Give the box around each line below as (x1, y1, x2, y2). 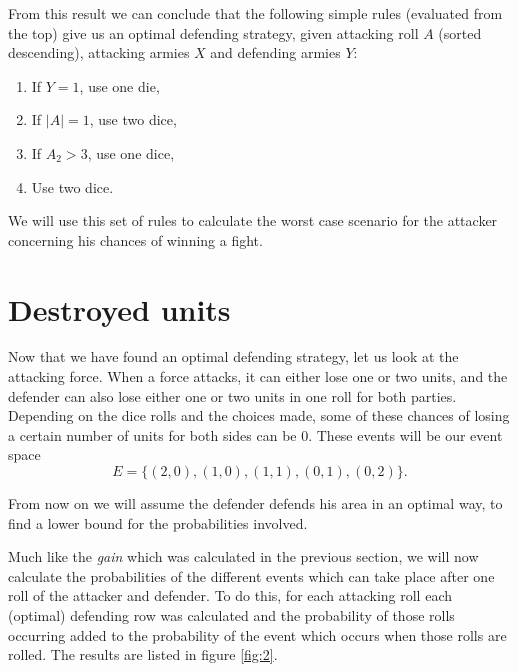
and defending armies (210, 42, 341, 63)
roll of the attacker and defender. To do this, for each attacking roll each (8, 585, 452, 606)
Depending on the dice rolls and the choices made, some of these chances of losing (8, 405, 510, 426)
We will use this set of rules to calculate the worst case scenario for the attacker (8, 210, 498, 231)
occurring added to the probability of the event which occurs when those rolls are (8, 624, 507, 645)
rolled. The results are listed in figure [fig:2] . (8, 644, 278, 665)
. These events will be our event (308, 424, 503, 445)
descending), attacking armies (8, 42, 190, 63)
